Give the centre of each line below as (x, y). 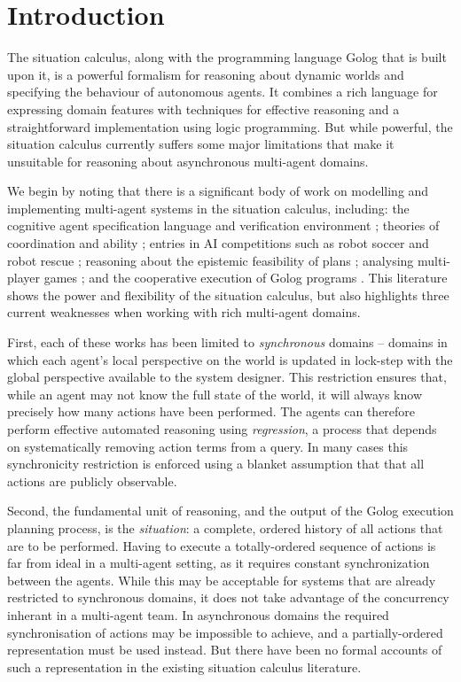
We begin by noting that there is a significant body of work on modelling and (218, 191)
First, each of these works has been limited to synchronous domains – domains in (227, 342)
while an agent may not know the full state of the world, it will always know (215, 394)
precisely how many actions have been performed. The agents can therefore (211, 411)
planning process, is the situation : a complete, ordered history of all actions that (225, 527)
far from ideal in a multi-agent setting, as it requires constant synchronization (219, 563)
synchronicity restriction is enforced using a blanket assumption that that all (216, 464)
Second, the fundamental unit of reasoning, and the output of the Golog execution (230, 511)
